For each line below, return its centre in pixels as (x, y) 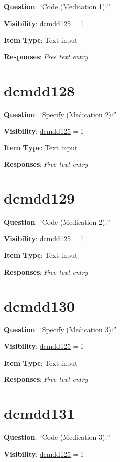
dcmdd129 (40, 198)
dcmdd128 (40, 90)
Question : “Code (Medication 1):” (57, 6)
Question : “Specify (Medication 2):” (60, 114)
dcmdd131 (40, 413)
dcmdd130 (40, 305)
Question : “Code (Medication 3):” (57, 437)
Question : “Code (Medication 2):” (57, 222)
